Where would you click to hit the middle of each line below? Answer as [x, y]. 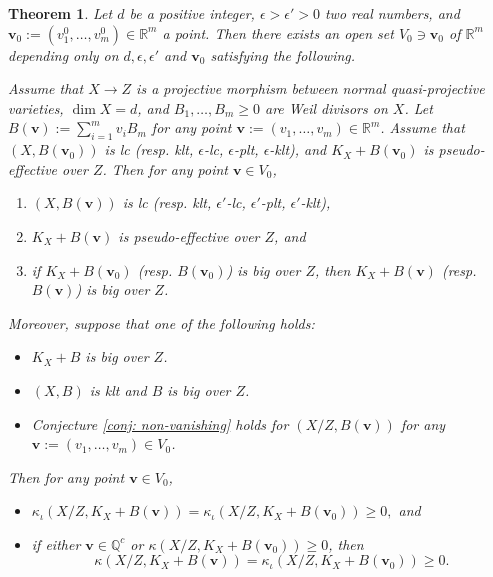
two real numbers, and [392, 13]
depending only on [63, 54]
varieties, [36, 107]
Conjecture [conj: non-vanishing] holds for [160, 423]
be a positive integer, [192, 13]
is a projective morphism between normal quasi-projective [310, 88]
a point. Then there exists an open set [278, 32]
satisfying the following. [283, 54]
